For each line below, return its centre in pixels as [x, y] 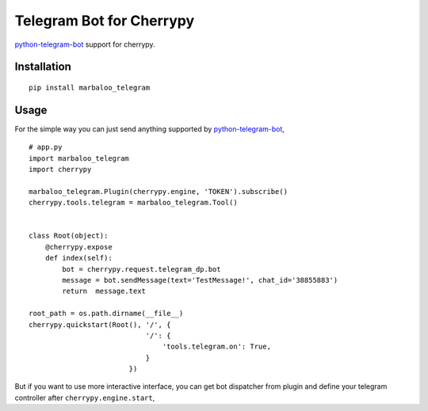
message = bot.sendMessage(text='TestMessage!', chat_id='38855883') [200, 280]
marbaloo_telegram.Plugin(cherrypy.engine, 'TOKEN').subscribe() [159, 191]
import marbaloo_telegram [79, 158]
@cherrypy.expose [78, 247]
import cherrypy [60, 169]
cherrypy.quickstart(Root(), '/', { [100, 324]
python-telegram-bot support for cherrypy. [85, 44]
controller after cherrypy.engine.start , [85, 398]
